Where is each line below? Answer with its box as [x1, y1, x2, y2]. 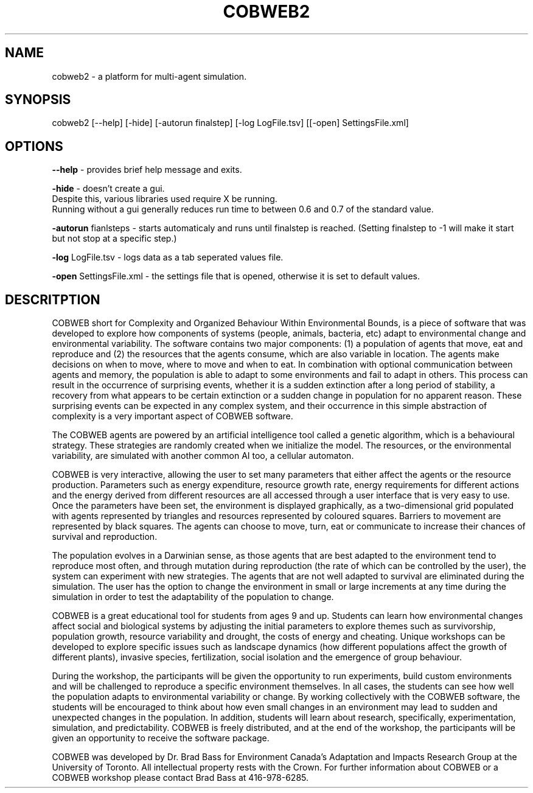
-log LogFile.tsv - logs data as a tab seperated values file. [52, 252, 284, 263]
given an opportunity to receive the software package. [52, 733, 270, 744]
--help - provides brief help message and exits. [52, 164, 242, 175]
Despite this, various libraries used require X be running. [52, 194, 277, 204]
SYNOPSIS [5, 92, 71, 108]
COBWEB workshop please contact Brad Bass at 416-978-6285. [52, 772, 309, 783]
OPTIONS [5, 138, 63, 154]
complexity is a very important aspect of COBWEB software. [52, 411, 293, 422]
